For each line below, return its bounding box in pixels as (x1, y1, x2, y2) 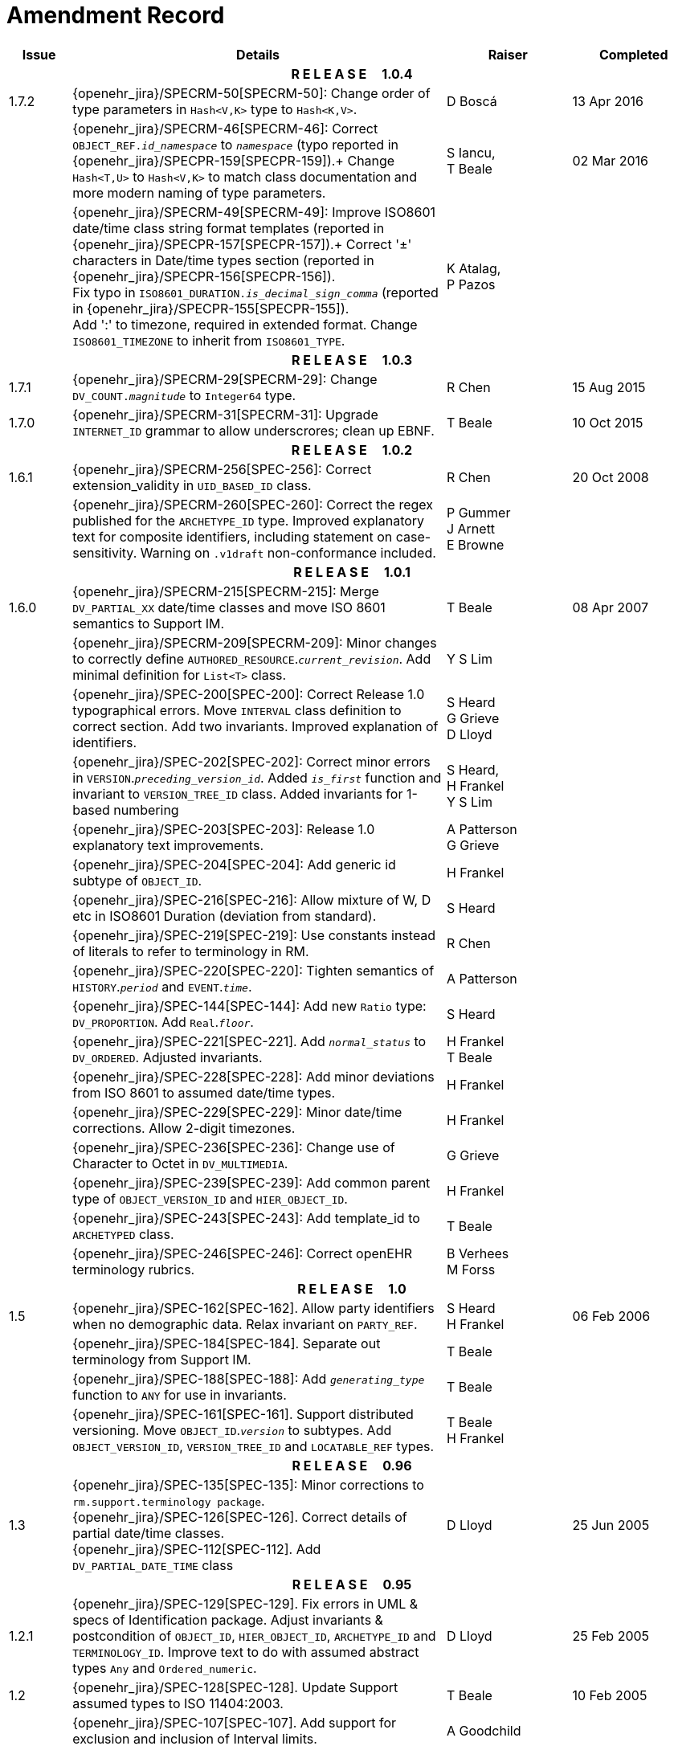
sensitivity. (72, 544, 137, 561)
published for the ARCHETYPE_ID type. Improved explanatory (72, 512, 425, 529)
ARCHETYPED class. (72, 1225, 174, 1242)
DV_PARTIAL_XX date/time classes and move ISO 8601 (72, 599, 386, 615)
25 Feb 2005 (572, 1627, 650, 1644)
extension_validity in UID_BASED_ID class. (72, 476, 312, 493)
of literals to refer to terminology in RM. (72, 942, 309, 959)
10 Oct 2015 (572, 414, 643, 431)
